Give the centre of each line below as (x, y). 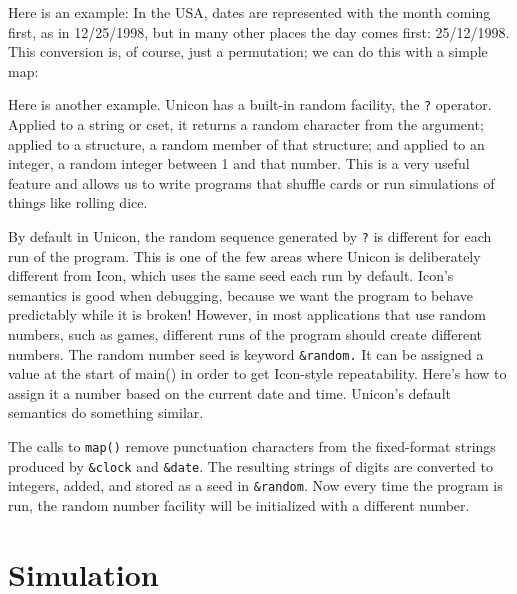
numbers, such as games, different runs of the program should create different (245, 334)
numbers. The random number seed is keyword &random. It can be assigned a (246, 353)
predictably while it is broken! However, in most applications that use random (247, 314)
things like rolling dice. (78, 202)
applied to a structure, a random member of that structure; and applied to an (246, 143)
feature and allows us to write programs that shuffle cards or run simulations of (251, 182)
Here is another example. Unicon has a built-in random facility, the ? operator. (250, 104)
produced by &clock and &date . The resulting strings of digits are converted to (250, 465)
